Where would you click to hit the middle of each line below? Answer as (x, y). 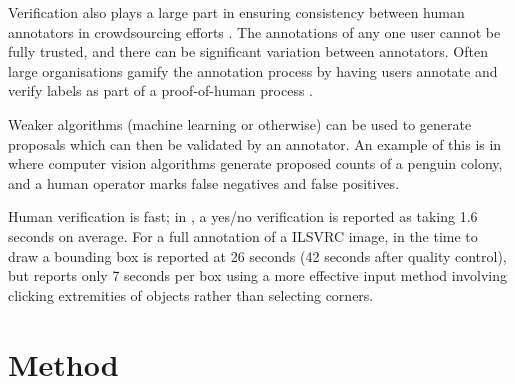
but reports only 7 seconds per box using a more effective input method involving (258, 275)
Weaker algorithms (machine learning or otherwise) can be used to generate (240, 123)
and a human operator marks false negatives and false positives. (204, 182)
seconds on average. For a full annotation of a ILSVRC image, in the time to (243, 235)
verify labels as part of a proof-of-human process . (160, 90)
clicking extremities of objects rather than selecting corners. (191, 294)
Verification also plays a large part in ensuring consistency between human (236, 12)
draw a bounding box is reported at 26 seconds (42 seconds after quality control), (257, 255)
